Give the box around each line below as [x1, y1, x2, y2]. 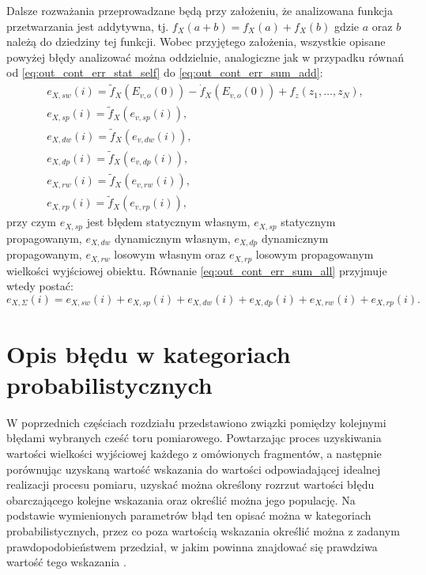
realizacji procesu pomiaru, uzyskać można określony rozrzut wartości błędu [6, 476, 375, 493]
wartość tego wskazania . [6, 554, 126, 570]
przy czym [6, 214, 57, 230]
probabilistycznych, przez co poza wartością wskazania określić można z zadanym [6, 522, 400, 539]
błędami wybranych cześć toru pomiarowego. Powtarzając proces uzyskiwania [6, 429, 382, 446]
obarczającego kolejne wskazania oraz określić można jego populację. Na [6, 491, 356, 508]
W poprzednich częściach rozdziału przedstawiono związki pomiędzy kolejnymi [6, 414, 386, 430]
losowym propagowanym [255, 246, 374, 263]
